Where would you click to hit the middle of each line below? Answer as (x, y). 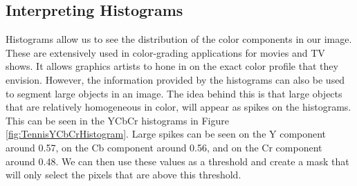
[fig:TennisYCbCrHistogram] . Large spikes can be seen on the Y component (166, 134)
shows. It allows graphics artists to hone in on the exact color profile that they (172, 66)
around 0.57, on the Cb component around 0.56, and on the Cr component (164, 147)
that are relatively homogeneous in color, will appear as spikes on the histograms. (178, 107)
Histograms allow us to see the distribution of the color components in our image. (179, 39)
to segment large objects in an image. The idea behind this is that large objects (174, 93)
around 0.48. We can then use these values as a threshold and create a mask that (177, 161)
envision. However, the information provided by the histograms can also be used (175, 79)
